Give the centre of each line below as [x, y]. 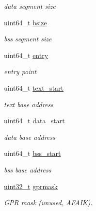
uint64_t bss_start [32, 153]
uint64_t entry [26, 55]
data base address [30, 137]
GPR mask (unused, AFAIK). [48, 202]
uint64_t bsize [25, 22]
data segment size [30, 6]
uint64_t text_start [34, 87]
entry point [20, 71]
